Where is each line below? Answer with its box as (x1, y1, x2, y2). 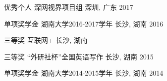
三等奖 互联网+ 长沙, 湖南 (4, 35, 88, 45)
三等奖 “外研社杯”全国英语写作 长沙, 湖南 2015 (4, 51, 154, 61)
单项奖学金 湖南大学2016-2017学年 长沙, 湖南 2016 (4, 18, 164, 28)
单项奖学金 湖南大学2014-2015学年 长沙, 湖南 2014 (4, 68, 164, 78)
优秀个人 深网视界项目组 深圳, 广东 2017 (4, 2, 133, 12)
